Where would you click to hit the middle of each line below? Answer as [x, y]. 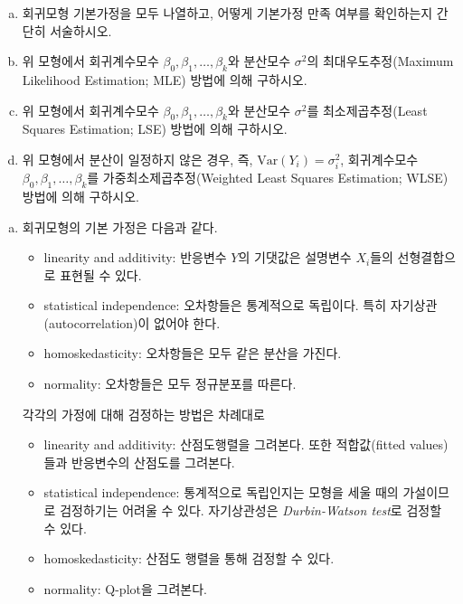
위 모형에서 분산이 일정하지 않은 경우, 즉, [137, 159]
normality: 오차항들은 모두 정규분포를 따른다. [170, 384]
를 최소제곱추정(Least [367, 110]
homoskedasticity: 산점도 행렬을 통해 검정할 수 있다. [189, 558]
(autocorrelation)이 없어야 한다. [132, 322]
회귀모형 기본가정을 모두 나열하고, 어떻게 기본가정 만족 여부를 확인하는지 [227, 13]
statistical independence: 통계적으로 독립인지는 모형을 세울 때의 [221, 492]
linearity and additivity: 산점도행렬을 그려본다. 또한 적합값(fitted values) [246, 444]
